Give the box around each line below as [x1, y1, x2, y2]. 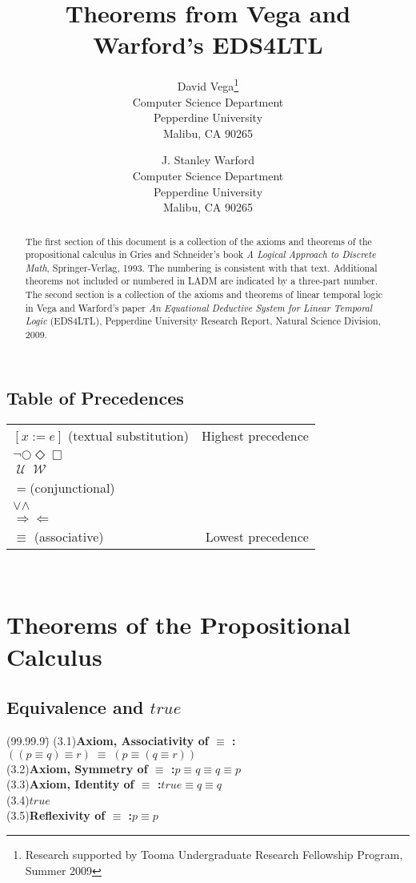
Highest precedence [201, 425, 309, 445]
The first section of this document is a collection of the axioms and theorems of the [25, 234, 372, 248]
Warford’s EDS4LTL [93, 28, 323, 61]
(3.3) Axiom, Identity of [6, 776, 134, 792]
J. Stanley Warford [161, 151, 255, 168]
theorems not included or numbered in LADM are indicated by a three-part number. [25, 274, 378, 288]
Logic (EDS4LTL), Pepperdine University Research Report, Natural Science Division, [25, 314, 381, 328]
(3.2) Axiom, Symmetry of [6, 760, 148, 776]
